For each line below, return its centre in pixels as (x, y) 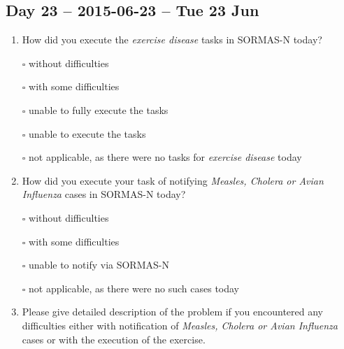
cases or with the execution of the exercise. (114, 339)
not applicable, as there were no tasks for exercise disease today (165, 157)
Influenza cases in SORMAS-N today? (104, 194)
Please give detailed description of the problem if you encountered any (172, 312)
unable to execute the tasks (87, 133)
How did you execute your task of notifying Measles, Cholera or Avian (173, 180)
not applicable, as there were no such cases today (134, 288)
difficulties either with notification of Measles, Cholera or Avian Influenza (180, 325)
